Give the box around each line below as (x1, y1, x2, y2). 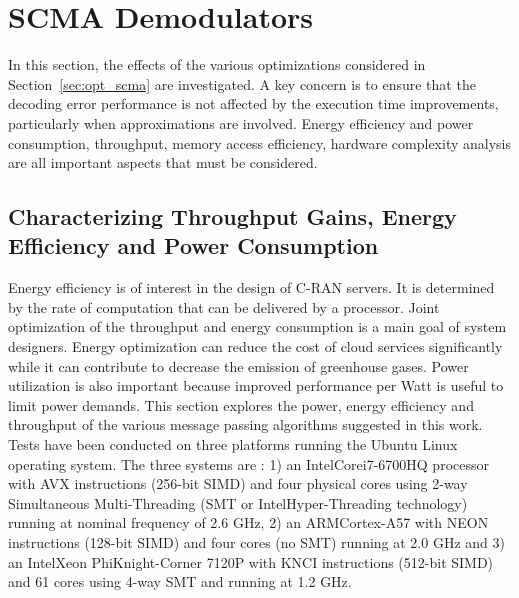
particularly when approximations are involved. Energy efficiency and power (8, 112, 474, 133)
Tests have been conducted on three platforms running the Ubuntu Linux (8, 434, 458, 455)
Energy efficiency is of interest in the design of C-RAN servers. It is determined (8, 277, 495, 298)
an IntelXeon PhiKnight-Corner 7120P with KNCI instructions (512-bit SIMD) (8, 551, 494, 572)
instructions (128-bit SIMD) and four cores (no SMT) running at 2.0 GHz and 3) (8, 532, 505, 552)
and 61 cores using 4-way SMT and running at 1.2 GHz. (8, 571, 352, 592)
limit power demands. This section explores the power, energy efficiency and (8, 394, 474, 415)
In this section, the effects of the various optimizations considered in (8, 54, 426, 75)
